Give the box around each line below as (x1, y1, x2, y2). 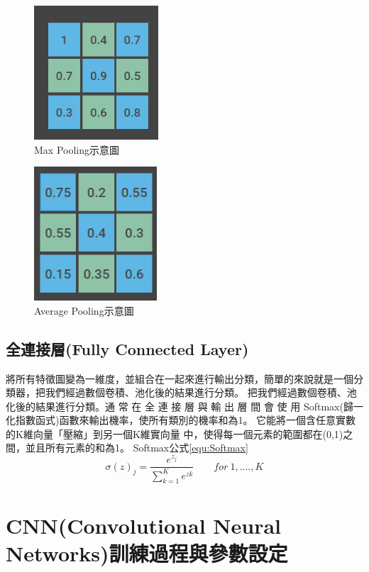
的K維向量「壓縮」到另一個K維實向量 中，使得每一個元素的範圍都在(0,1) (6, 426, 343, 441)
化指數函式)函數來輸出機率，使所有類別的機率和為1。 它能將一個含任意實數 (6, 413, 356, 427)
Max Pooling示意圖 (34, 142, 119, 157)
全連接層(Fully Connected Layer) (6, 337, 249, 359)
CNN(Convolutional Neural (6, 510, 282, 539)
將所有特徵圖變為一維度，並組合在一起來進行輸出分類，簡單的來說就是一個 (6, 371, 353, 386)
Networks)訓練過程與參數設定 (6, 538, 288, 567)
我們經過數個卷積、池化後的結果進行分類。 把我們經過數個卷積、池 (45, 385, 357, 400)
